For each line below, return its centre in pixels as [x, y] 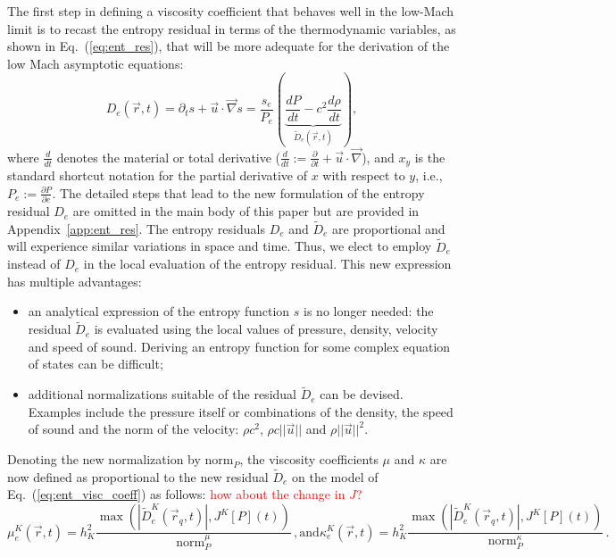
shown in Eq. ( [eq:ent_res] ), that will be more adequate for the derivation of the [229, 46]
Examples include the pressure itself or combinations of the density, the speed [241, 411]
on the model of [335, 476]
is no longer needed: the [369, 311]
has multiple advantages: [75, 281]
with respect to [364, 175]
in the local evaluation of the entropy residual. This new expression [267, 264]
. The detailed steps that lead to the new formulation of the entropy [238, 192]
